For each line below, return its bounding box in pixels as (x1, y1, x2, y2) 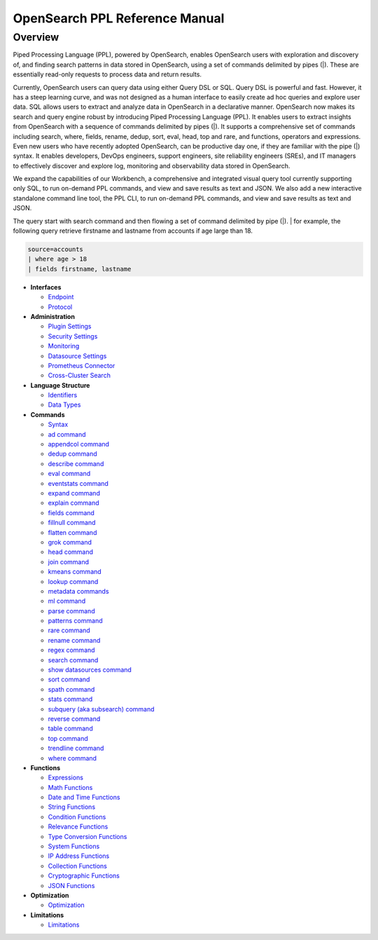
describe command (48, 459, 104, 468)
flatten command (48, 528, 97, 536)
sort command (48, 675, 90, 683)
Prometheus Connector (48, 361, 115, 369)
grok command (48, 538, 92, 546)
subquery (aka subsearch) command (48, 704, 155, 713)
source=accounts (27, 245, 84, 254)
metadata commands (48, 587, 109, 595)
